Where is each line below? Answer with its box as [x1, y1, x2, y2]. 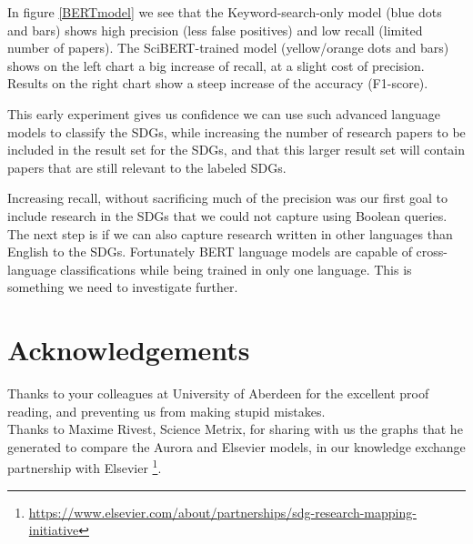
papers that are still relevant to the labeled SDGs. [7, 157, 287, 176]
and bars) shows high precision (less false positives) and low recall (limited [7, 20, 423, 39]
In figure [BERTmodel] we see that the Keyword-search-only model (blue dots [7, 3, 442, 21]
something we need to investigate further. [7, 277, 238, 297]
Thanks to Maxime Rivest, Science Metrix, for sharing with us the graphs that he [7, 419, 463, 438]
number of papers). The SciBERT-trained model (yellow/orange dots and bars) [7, 38, 449, 57]
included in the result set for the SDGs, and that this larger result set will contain [7, 140, 466, 159]
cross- [416, 242, 448, 261]
